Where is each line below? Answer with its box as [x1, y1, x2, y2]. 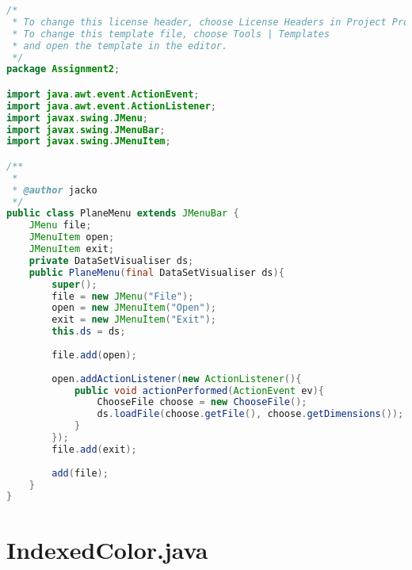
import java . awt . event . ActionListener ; [6, 100, 216, 112]
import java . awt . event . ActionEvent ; [6, 88, 200, 100]
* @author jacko [12, 184, 97, 196]
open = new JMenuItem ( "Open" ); [51, 302, 216, 314]
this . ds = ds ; [51, 326, 126, 338]
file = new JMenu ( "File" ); [51, 290, 194, 302]
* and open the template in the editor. [12, 40, 228, 52]
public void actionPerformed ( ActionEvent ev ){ [74, 384, 324, 396]
